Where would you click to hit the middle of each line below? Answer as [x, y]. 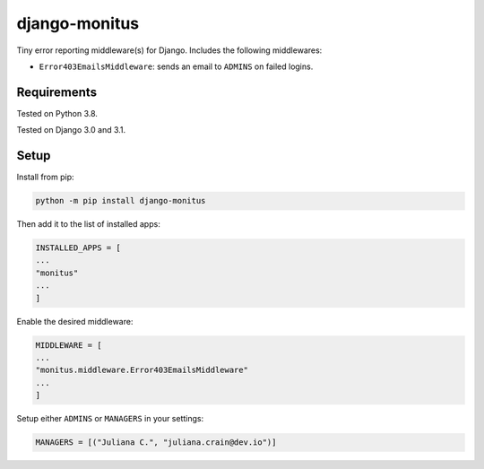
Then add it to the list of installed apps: [88, 224]
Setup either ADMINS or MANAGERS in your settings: [110, 419]
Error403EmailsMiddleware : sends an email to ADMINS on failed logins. [176, 66]
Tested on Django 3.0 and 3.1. [71, 130]
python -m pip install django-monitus [121, 201]
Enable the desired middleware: [75, 321]
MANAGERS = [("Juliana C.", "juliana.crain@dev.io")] [156, 443]
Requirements [57, 92]
